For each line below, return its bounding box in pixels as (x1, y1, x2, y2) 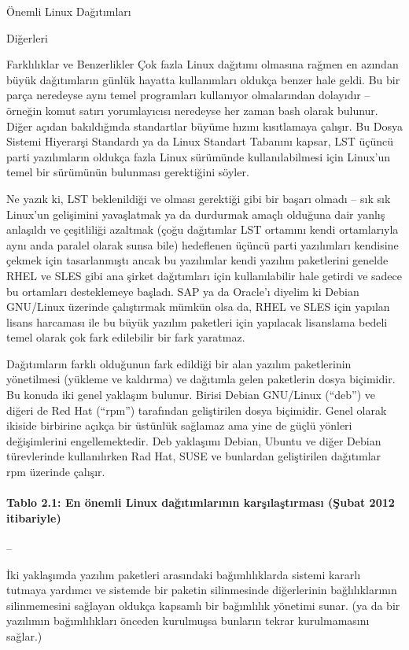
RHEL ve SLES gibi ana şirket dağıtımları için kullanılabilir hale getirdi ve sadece (6, 267, 402, 283)
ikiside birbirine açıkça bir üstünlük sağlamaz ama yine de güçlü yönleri (6, 417, 352, 434)
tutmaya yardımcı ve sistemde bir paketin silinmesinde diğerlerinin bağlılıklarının (6, 582, 397, 598)
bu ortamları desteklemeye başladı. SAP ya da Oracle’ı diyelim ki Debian (6, 283, 359, 299)
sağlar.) (6, 627, 42, 644)
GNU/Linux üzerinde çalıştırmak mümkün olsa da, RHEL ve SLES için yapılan (6, 298, 390, 315)
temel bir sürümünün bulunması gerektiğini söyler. (6, 164, 249, 180)
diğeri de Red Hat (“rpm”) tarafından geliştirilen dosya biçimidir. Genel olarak (6, 401, 387, 418)
